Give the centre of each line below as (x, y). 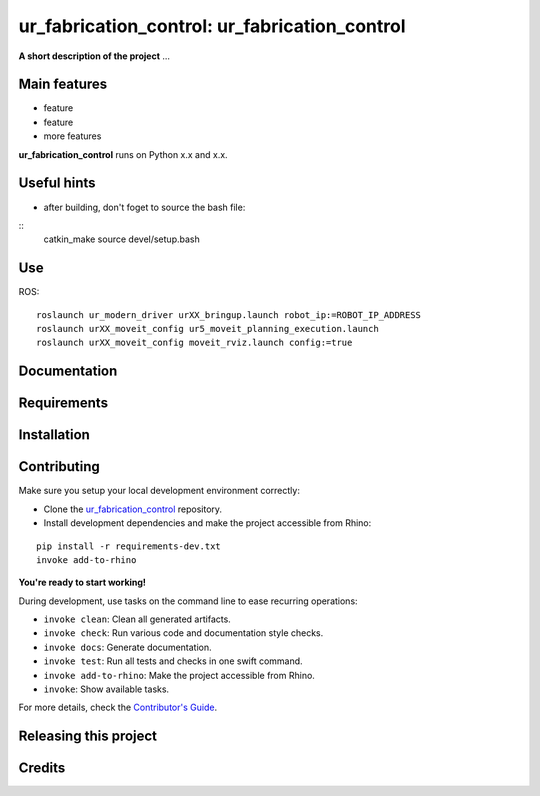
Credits (42, 768)
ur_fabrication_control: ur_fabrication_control (212, 26)
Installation (54, 435)
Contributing (59, 466)
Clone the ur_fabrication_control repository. (133, 509)
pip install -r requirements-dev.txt (129, 546)
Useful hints (57, 183)
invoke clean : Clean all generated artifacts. (137, 619)
